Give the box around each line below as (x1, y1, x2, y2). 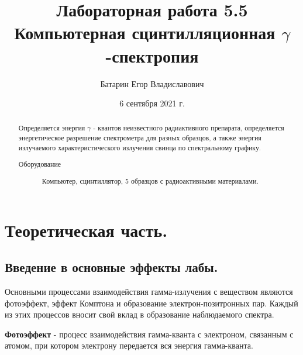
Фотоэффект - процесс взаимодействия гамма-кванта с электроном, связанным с (5, 328, 294, 340)
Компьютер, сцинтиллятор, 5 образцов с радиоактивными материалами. (42, 175, 259, 185)
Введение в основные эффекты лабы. (5, 258, 218, 276)
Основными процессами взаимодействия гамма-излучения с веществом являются (5, 285, 293, 297)
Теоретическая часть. (5, 218, 168, 242)
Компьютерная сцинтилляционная (14, 20, 276, 44)
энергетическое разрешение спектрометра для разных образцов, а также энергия (18, 133, 261, 143)
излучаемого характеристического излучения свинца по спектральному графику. (18, 142, 261, 152)
